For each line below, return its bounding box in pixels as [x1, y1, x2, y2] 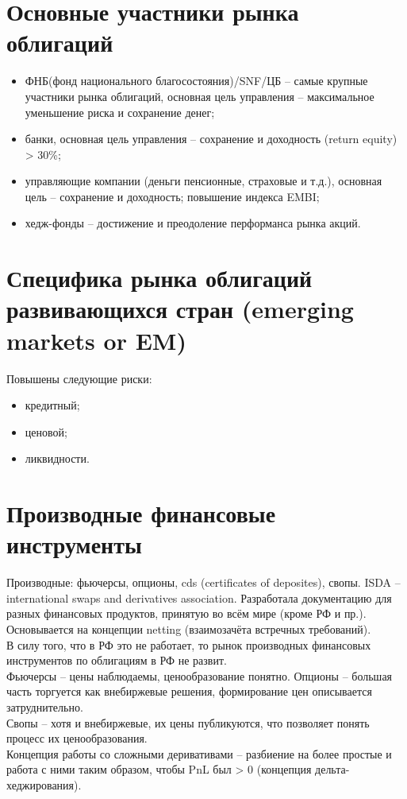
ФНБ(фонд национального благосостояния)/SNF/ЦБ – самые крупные [25, 72, 368, 89]
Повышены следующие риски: [6, 370, 152, 386]
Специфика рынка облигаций [6, 262, 313, 294]
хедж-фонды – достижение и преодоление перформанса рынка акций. [25, 215, 361, 231]
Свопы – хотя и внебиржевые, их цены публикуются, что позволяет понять [6, 714, 370, 731]
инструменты [6, 528, 142, 560]
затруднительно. [6, 699, 83, 715]
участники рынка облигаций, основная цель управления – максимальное [25, 87, 374, 104]
